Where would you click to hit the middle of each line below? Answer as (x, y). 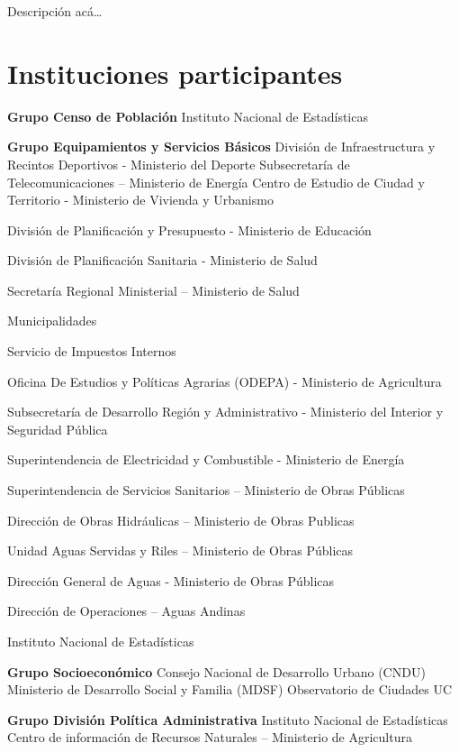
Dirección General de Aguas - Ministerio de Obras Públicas (171, 580)
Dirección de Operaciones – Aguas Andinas (126, 611)
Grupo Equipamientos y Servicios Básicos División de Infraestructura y (221, 147)
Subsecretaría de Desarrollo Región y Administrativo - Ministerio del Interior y (225, 412)
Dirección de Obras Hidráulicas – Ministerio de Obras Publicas (181, 520)
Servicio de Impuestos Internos (92, 351)
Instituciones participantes (175, 73)
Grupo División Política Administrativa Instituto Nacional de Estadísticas (228, 719)
